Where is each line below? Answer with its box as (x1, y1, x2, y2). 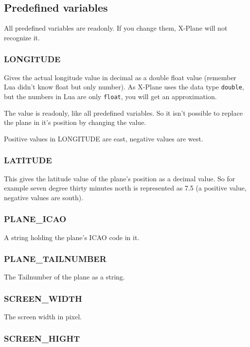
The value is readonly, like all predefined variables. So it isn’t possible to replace (4, 107, 243, 118)
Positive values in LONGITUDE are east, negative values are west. (4, 133, 203, 143)
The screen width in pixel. (4, 312, 82, 322)
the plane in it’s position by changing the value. (4, 117, 146, 127)
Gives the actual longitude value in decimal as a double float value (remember (4, 72, 236, 82)
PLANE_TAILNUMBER (4, 253, 107, 265)
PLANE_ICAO (4, 213, 67, 225)
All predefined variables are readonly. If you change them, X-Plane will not (4, 23, 228, 33)
